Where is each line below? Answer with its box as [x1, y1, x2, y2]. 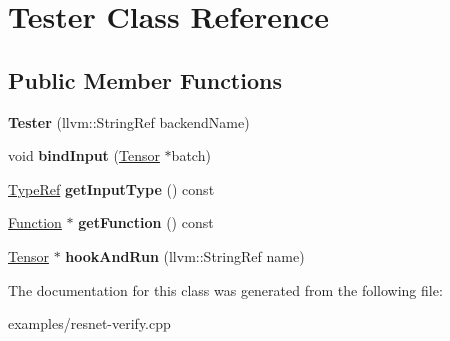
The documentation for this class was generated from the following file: [8, 279, 443, 300]
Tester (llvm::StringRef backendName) [8, 111, 250, 132]
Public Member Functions [8, 64, 282, 95]
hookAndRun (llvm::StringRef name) [65, 245, 305, 266]
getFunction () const [78, 212, 214, 233]
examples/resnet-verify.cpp [8, 313, 171, 334]
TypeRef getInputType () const [8, 178, 215, 199]
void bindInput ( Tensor [8, 145, 160, 166]
